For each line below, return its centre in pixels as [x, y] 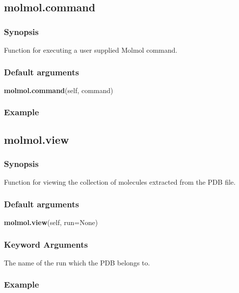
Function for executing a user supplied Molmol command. [91, 50]
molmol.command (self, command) [59, 90]
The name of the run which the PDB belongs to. [77, 262]
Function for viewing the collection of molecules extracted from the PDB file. [120, 182]
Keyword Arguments [46, 244]
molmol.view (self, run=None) [51, 222]
